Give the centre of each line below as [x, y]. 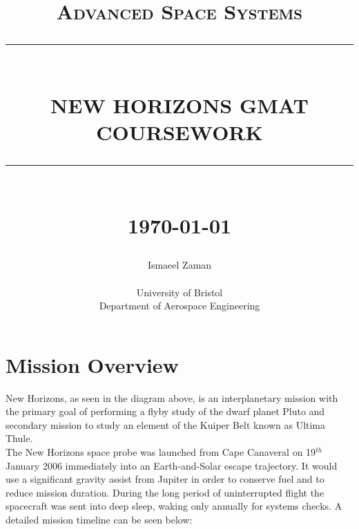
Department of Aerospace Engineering [179, 306]
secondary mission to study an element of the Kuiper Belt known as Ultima [166, 424]
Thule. [19, 438]
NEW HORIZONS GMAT [179, 105]
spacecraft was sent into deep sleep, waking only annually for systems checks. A [174, 506]
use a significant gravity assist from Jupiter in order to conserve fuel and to [165, 479]
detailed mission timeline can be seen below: [99, 519]
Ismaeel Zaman [179, 265]
